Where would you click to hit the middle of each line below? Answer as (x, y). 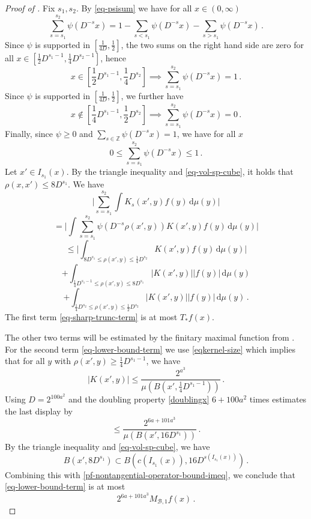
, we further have (152, 95)
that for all (25, 361)
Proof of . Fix (30, 8)
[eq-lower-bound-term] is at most (65, 486)
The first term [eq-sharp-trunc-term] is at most (91, 317)
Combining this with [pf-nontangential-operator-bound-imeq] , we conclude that (150, 474)
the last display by (39, 411)
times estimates (278, 399)
